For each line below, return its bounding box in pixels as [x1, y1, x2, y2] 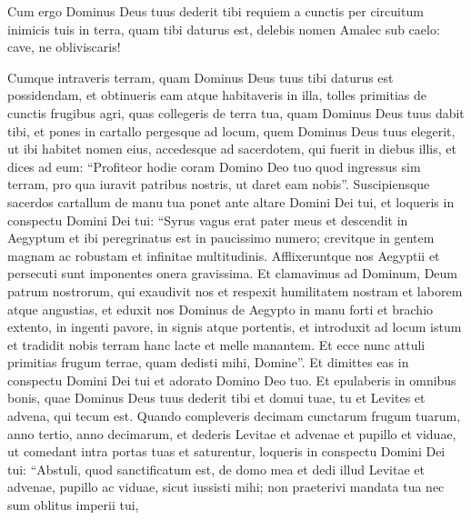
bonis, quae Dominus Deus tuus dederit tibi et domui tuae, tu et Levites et [7, 388, 426, 407]
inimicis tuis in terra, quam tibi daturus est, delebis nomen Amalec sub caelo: [7, 19, 440, 38]
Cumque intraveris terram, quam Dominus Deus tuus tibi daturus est [7, 67, 394, 86]
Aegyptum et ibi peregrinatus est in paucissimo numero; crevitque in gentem [7, 228, 435, 247]
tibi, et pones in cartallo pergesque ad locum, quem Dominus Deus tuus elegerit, [7, 121, 456, 140]
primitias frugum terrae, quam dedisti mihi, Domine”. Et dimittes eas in [7, 353, 409, 372]
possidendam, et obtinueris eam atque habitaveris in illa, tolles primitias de [7, 85, 427, 105]
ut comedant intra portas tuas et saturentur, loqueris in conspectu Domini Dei [7, 442, 446, 461]
